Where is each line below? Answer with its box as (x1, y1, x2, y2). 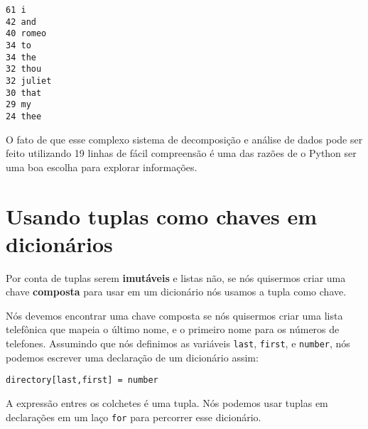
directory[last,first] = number (6, 375, 158, 386)
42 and (6, 16, 36, 27)
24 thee (6, 111, 42, 121)
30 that (6, 87, 42, 98)
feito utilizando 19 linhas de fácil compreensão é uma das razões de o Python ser (6, 146, 357, 161)
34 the (6, 52, 36, 63)
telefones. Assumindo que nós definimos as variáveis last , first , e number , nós (6, 336, 350, 351)
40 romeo (6, 28, 47, 39)
